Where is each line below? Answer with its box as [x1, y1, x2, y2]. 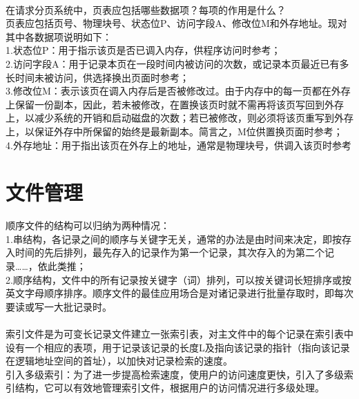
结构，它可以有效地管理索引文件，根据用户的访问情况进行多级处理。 [14, 380, 324, 395]
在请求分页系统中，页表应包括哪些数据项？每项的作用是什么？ [6, 2, 286, 17]
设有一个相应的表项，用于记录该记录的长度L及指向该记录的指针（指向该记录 [6, 340, 350, 354]
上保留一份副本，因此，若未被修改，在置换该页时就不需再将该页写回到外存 [6, 97, 344, 111]
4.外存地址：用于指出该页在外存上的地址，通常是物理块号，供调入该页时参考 [6, 137, 351, 152]
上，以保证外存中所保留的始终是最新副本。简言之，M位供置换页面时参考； [6, 124, 343, 138]
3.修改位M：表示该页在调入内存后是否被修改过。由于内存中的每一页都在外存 [6, 84, 351, 98]
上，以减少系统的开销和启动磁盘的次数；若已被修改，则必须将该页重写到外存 [6, 110, 353, 125]
